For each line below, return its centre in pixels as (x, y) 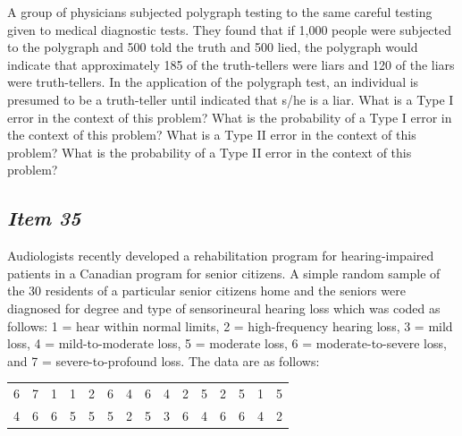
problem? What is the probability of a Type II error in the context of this (210, 152)
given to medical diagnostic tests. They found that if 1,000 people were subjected (229, 29)
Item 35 (44, 218)
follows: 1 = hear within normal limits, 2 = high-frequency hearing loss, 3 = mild (230, 325)
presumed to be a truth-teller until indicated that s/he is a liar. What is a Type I (231, 99)
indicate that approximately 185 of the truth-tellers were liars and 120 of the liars (231, 64)
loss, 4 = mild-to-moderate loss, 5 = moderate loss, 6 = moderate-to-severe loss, (227, 343)
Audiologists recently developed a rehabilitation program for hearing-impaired (221, 256)
